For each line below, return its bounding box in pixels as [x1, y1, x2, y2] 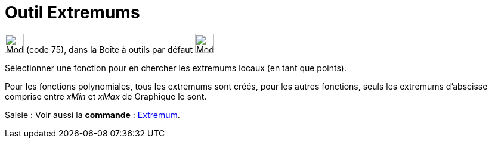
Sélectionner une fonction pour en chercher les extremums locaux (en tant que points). [5, 62, 346, 73]
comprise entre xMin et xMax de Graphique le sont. [5, 91, 207, 101]
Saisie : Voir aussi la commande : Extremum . [5, 109, 180, 120]
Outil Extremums [5, 2, 140, 23]
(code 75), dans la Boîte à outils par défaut [26, 44, 193, 55]
